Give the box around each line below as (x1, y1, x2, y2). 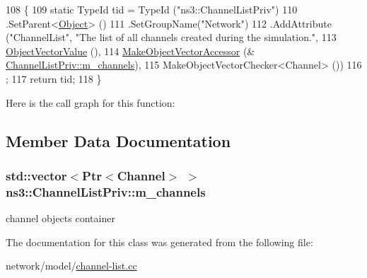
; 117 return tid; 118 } (6, 71, 102, 86)
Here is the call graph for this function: (6, 95, 175, 110)
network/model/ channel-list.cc (6, 258, 137, 273)
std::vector (6, 166, 67, 184)
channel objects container (6, 211, 115, 226)
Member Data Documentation (6, 129, 231, 151)
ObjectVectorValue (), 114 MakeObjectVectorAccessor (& (6, 43, 255, 58)
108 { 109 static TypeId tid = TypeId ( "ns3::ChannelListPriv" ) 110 (6, 2, 298, 16)
